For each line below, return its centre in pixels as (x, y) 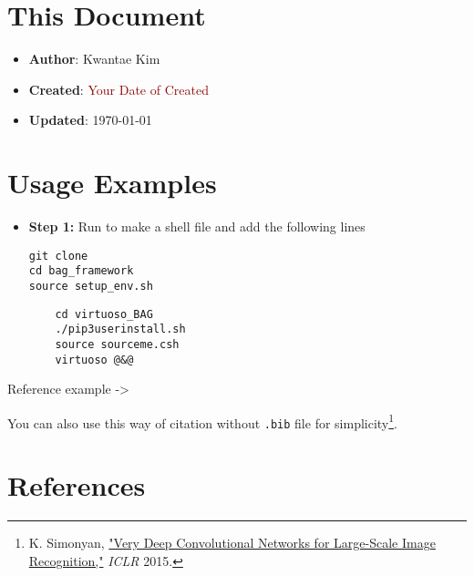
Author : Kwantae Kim (94, 59)
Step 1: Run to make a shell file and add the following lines (197, 226)
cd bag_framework (81, 271)
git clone (58, 256)
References (77, 485)
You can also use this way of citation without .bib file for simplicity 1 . (203, 421)
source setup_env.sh (91, 286)
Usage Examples (112, 183)
